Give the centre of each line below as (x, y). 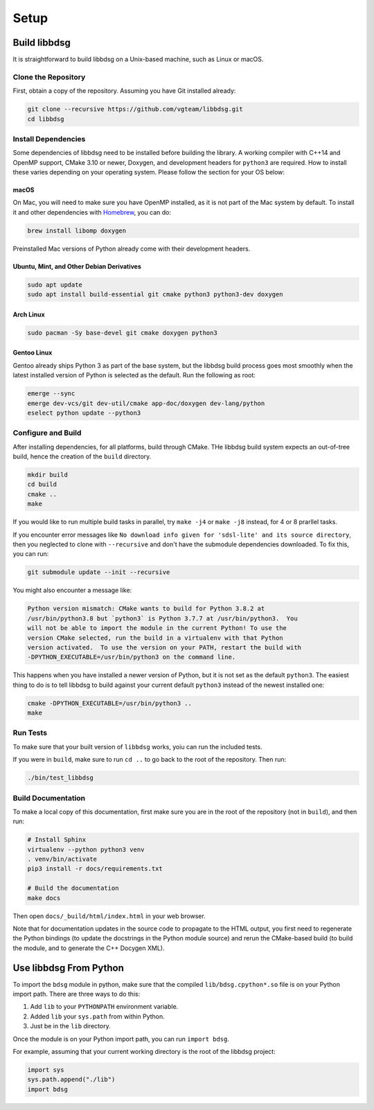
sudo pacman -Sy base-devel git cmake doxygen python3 (122, 333)
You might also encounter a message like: (72, 590)
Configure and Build (47, 433)
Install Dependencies (49, 138)
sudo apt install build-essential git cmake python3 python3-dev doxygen (155, 295)
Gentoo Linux (33, 352)
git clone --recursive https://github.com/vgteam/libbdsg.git (135, 109)
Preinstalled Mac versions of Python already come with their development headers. (132, 249)
